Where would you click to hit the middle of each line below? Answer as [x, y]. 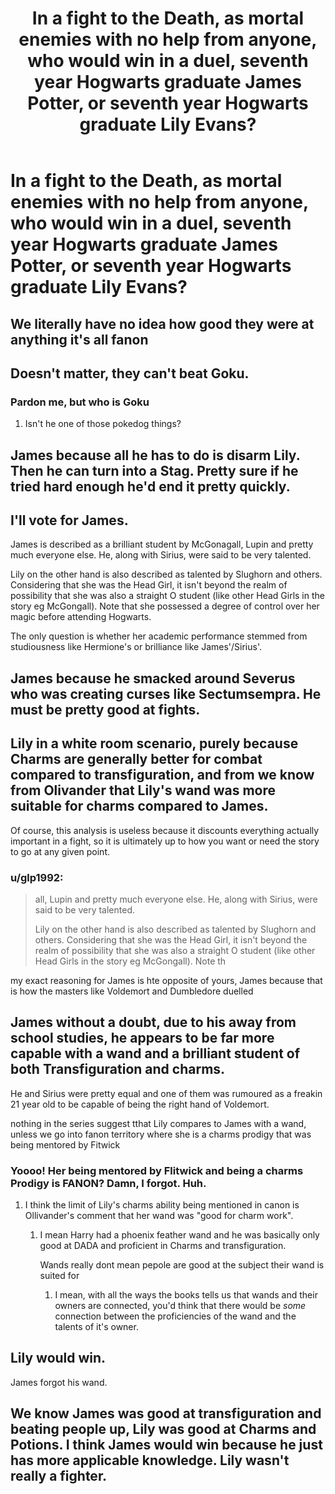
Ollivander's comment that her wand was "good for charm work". [159, 1216]
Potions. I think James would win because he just [166, 1445]
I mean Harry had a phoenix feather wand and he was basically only [179, 1235]
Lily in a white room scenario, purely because [154, 743]
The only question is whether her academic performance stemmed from [159, 636]
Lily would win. [58, 1358]
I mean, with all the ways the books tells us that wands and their [186, 1295]
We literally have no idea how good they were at [162, 323]
